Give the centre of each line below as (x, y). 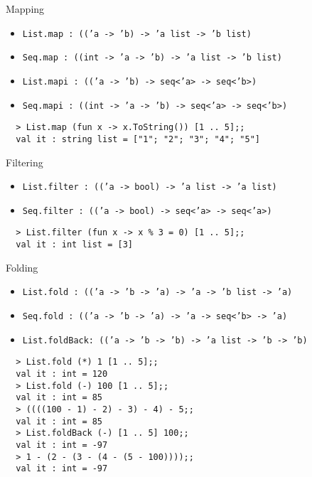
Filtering (25, 162)
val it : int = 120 (62, 374)
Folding (22, 267)
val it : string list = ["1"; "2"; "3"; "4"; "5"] (138, 139)
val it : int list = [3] (74, 245)
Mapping (25, 9)
